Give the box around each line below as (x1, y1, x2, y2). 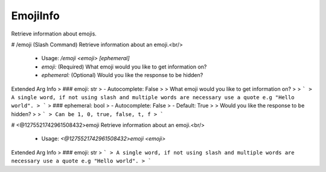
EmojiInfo (11, 9, 60, 22)
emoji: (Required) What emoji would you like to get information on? (41, 63, 207, 70)
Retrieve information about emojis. (11, 30, 97, 37)
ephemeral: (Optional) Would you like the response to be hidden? (41, 72, 203, 79)
